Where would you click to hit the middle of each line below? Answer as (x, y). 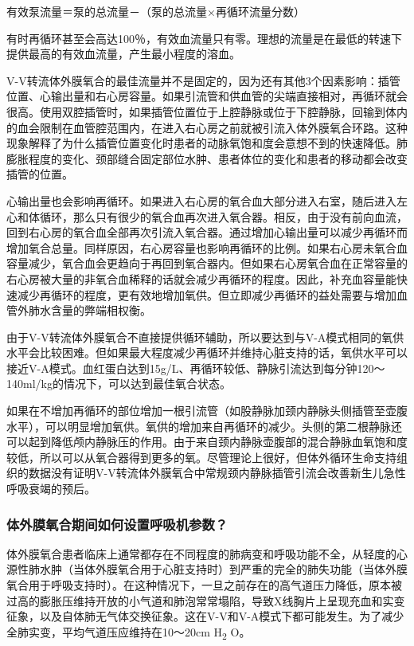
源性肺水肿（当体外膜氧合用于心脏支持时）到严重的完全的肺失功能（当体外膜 (207, 569)
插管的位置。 (40, 174)
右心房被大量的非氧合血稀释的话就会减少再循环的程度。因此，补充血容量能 (201, 278)
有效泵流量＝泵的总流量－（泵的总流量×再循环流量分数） (156, 11)
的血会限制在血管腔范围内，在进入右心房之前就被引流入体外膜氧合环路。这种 (207, 127)
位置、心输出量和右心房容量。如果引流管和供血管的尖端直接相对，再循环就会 (207, 96)
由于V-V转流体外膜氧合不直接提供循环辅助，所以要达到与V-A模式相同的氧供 (205, 337)
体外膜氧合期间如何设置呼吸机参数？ (117, 524)
